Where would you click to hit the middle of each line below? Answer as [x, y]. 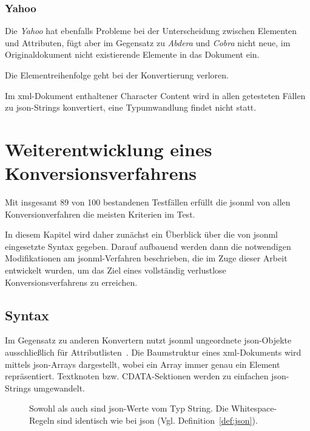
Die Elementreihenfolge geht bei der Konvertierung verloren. [117, 75]
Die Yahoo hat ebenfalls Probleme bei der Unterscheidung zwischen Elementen [151, 31]
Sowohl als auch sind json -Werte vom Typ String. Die [129, 408]
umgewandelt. [59, 388]
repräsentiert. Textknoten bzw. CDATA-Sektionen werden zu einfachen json [146, 376]
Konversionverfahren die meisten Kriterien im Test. [100, 214]
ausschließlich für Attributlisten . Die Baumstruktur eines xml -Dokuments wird [153, 352]
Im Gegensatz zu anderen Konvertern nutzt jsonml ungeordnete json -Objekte [148, 340]
